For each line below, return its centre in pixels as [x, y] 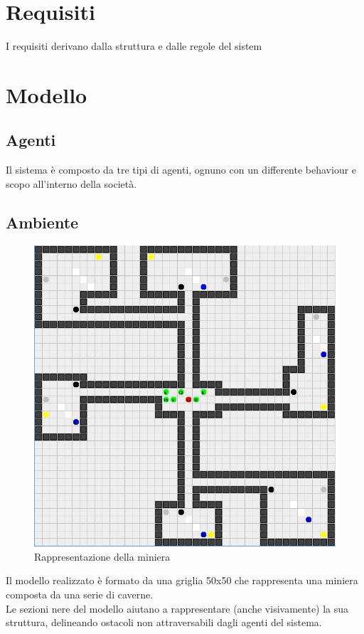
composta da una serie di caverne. [80, 594]
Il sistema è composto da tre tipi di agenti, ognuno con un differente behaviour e [181, 170]
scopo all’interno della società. [71, 183]
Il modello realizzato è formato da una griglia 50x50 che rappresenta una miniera [182, 580]
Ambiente [42, 222]
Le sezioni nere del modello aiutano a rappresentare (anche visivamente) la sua [177, 608]
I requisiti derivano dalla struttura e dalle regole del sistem [134, 46]
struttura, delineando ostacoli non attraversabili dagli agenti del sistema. [164, 622]
